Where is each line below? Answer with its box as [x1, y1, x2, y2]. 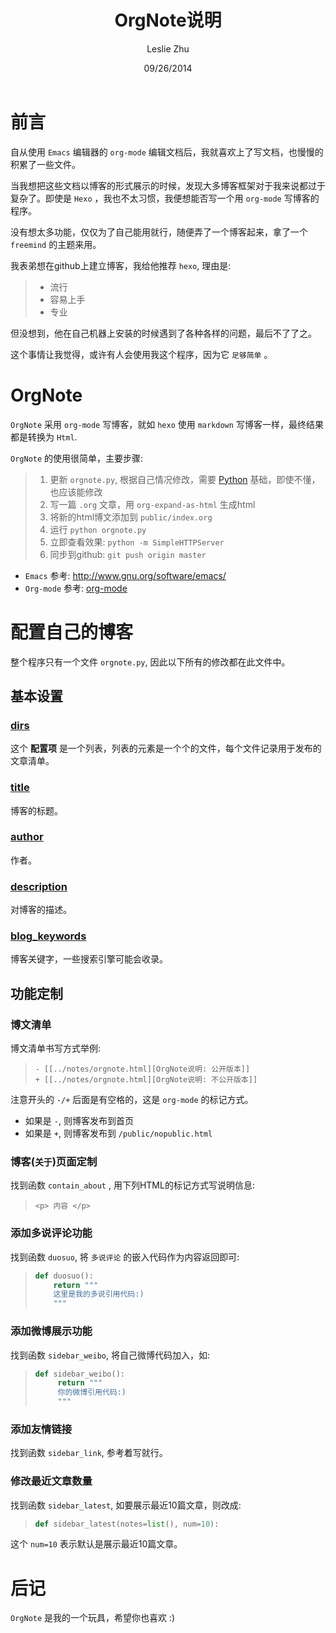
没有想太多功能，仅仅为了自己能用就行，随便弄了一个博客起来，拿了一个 [10, 226, 308, 238]
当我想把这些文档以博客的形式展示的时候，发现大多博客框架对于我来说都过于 [10, 179, 326, 191]
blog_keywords [10, 929, 87, 943]
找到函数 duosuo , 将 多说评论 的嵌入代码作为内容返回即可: [10, 1251, 240, 1263]
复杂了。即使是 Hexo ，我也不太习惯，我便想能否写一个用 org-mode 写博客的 [10, 192, 320, 204]
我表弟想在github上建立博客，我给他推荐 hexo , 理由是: [10, 259, 232, 271]
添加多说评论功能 [10, 1226, 93, 1240]
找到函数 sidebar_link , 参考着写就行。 [10, 1447, 168, 1459]
